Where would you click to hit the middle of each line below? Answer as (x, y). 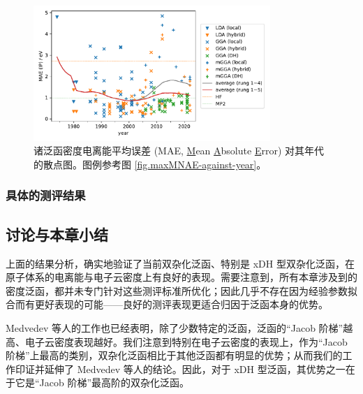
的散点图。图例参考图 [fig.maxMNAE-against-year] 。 (150, 164)
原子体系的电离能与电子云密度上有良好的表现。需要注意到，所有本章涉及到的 (181, 277)
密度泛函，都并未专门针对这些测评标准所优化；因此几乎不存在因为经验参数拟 (181, 290)
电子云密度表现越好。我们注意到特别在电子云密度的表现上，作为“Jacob (186, 341)
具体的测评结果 (46, 195)
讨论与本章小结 (57, 234)
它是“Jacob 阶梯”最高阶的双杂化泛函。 (102, 382)
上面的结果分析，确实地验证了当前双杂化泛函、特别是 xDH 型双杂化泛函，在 (180, 263)
